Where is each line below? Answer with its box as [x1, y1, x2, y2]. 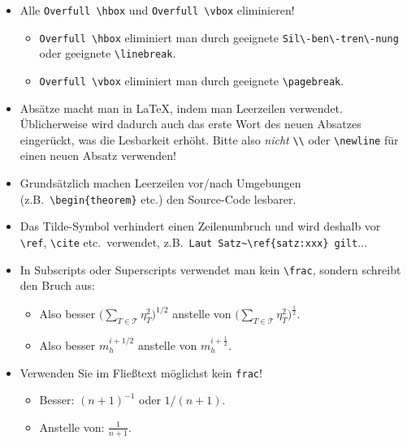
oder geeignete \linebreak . [39, 45, 176, 62]
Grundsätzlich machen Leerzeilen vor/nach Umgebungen [19, 175, 301, 192]
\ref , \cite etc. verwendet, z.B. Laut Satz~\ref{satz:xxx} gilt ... [19, 233, 367, 250]
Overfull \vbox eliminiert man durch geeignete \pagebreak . [39, 71, 344, 88]
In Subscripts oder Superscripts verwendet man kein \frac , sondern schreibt [19, 261, 401, 278]
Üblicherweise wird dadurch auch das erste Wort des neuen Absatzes [19, 115, 362, 132]
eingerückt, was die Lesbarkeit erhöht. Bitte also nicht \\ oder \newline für [19, 131, 399, 148]
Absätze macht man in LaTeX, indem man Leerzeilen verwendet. [19, 99, 343, 116]
